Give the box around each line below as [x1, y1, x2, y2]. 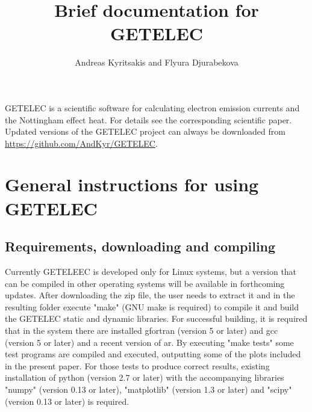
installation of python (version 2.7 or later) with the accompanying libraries [5, 371, 284, 384]
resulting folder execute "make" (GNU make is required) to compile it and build [5, 300, 299, 313]
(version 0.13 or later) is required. [5, 395, 129, 407]
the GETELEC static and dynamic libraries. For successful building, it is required [5, 312, 308, 325]
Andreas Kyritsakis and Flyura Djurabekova [75, 56, 239, 69]
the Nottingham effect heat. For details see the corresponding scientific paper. [5, 113, 292, 126]
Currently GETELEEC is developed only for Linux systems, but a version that [5, 265, 297, 278]
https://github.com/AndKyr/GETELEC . [5, 137, 158, 149]
